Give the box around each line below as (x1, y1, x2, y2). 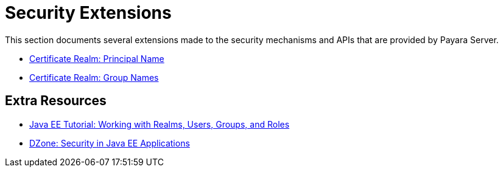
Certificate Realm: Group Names (29, 72, 159, 83)
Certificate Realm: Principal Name (29, 53, 164, 64)
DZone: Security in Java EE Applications (29, 137, 190, 148)
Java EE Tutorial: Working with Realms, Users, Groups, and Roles (29, 119, 290, 129)
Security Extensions (5, 2, 172, 23)
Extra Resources (5, 93, 107, 109)
